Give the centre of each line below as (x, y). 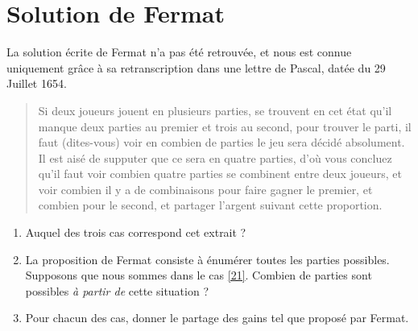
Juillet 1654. (37, 83)
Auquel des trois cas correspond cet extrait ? (136, 232)
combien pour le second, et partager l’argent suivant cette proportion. (210, 205)
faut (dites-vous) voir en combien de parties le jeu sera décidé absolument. (221, 142)
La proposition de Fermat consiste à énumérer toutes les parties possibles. (207, 259)
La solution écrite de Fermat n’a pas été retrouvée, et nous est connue (179, 52)
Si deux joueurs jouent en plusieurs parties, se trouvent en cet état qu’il (215, 110)
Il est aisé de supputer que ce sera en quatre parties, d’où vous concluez (215, 157)
